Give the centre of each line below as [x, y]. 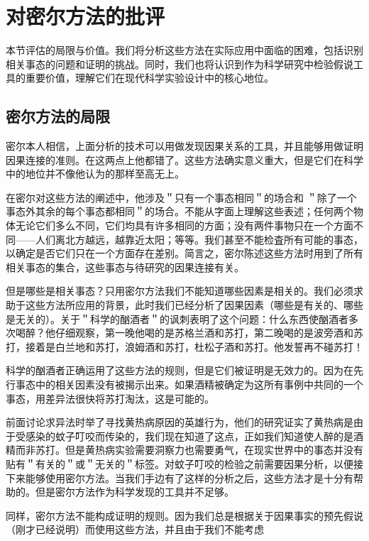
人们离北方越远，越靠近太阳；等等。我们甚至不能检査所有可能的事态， [199, 239]
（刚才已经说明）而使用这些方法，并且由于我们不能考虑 [135, 529]
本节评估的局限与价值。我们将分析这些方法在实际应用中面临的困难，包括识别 [184, 50]
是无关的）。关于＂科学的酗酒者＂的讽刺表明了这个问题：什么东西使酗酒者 [177, 318]
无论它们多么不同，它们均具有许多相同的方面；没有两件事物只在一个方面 [184, 225]
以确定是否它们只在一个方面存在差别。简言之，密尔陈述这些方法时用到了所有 [184, 253]
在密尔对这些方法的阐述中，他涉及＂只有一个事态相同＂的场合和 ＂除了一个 [181, 197]
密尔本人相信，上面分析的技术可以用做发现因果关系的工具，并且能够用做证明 [184, 146]
